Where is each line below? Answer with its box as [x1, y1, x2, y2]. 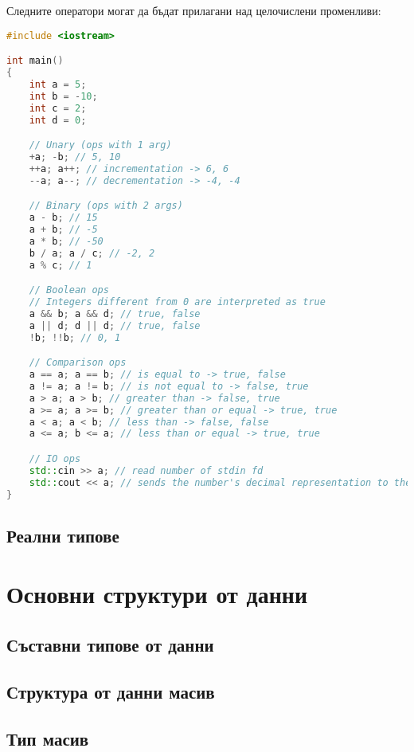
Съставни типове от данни [6, 632, 214, 656]
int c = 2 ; [29, 102, 87, 114]
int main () [6, 55, 64, 67]
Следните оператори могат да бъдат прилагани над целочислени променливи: [6, 2, 381, 18]
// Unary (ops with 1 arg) [29, 139, 172, 151]
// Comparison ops [29, 357, 127, 369]
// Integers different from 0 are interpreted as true [29, 296, 326, 307]
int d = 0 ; [29, 114, 87, 126]
